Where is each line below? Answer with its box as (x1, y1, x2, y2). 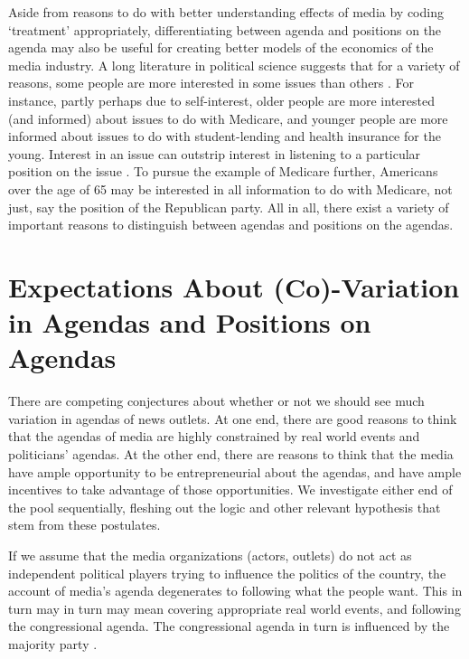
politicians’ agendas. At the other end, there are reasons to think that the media (8, 445, 454, 463)
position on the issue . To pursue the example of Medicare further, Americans (8, 162, 438, 181)
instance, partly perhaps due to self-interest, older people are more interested (8, 90, 435, 109)
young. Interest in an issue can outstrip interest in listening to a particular (8, 144, 421, 163)
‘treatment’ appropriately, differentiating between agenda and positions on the (8, 20, 442, 39)
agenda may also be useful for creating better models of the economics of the (8, 38, 434, 57)
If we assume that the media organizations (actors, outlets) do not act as (8, 545, 412, 564)
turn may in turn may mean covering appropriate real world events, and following (8, 598, 461, 617)
